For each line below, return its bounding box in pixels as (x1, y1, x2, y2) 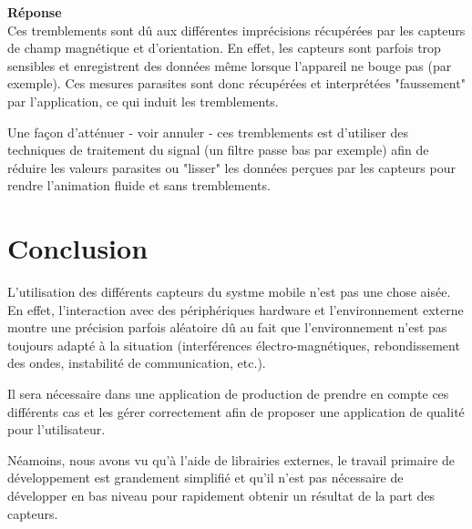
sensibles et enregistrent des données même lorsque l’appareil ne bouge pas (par (7, 56, 452, 75)
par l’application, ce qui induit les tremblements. (7, 91, 279, 110)
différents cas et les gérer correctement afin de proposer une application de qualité (7, 402, 465, 421)
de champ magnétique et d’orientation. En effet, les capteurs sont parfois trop (7, 38, 441, 57)
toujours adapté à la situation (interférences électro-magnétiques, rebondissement (7, 335, 460, 354)
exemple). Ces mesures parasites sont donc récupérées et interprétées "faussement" (7, 74, 466, 93)
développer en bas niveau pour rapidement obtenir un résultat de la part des (7, 486, 436, 504)
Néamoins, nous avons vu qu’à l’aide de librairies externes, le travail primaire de (7, 450, 456, 469)
